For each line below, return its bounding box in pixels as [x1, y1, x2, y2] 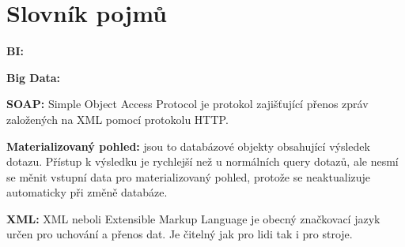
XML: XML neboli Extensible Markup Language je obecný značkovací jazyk [6, 210, 380, 226]
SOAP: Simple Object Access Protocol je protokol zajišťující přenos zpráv [6, 95, 369, 112]
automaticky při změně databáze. [6, 184, 168, 200]
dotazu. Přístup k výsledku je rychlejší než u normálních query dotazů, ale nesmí [6, 153, 399, 170]
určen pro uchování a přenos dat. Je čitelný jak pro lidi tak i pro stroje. [6, 226, 353, 242]
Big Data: [6, 69, 61, 85]
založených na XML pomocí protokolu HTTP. [6, 110, 229, 127]
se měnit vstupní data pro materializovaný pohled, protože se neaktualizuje [6, 168, 371, 185]
